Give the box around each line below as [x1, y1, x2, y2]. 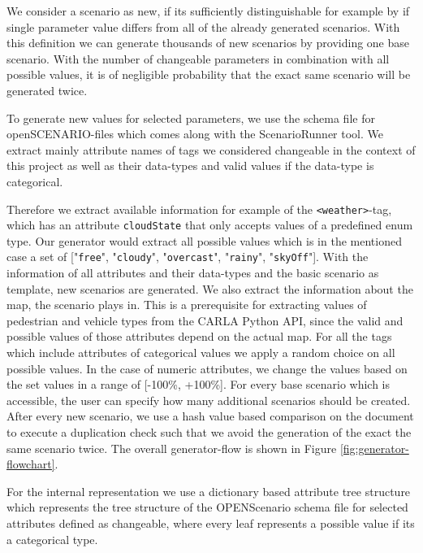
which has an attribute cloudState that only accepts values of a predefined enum [6, 216, 413, 233]
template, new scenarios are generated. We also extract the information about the [6, 280, 413, 297]
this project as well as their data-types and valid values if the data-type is [6, 157, 374, 174]
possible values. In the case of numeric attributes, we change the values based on [6, 359, 408, 377]
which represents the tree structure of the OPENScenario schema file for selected [6, 499, 408, 516]
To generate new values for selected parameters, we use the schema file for [6, 109, 375, 126]
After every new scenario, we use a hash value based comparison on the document [6, 407, 414, 425]
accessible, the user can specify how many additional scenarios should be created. [6, 391, 411, 408]
